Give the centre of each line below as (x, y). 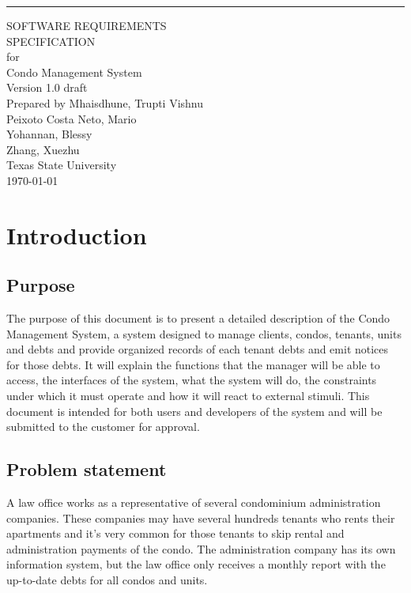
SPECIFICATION (51, 41)
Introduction (77, 234)
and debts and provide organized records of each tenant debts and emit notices (198, 349)
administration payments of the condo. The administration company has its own (201, 548)
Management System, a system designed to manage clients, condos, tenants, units (204, 333)
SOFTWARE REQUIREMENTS (87, 25)
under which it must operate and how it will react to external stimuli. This (188, 396)
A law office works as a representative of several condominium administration (194, 502)
